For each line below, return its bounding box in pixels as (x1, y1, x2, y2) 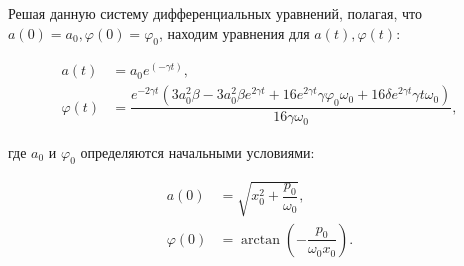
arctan (241, 232, 280, 247)
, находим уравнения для (158, 22, 310, 43)
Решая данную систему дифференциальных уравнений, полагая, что (8, 3, 422, 23)
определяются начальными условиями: (80, 141, 315, 162)
